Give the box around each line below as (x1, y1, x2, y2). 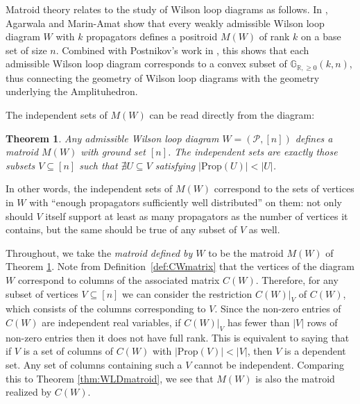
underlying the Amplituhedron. (6, 84, 138, 99)
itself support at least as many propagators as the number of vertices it (45, 208, 348, 223)
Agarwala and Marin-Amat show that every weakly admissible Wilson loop (6, 15, 325, 30)
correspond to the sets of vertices (214, 181, 354, 196)
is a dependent (284, 344, 346, 358)
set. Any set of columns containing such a (6, 357, 182, 371)
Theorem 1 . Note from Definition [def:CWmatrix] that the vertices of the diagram (6, 259, 354, 273)
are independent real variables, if (42, 314, 181, 329)
